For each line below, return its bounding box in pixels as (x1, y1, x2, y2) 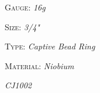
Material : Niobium (5, 59, 74, 71)
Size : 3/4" (5, 20, 40, 33)
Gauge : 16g (5, 1, 46, 13)
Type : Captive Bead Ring (5, 40, 95, 52)
